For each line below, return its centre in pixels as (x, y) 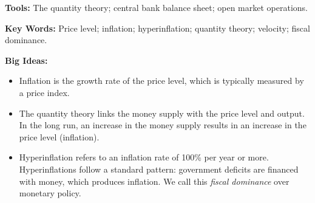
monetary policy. (50, 193)
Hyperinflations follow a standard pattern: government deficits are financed (159, 169)
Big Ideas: (26, 60)
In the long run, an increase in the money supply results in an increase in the (163, 125)
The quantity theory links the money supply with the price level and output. (162, 113)
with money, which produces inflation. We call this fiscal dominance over (154, 181)
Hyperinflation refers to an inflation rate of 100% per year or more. (144, 157)
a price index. (44, 92)
